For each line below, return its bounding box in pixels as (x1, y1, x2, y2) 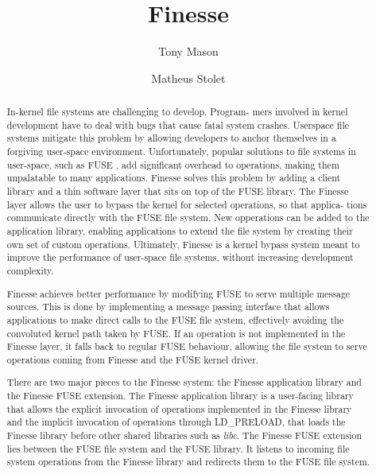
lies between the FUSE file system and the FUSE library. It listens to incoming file (6, 441, 350, 455)
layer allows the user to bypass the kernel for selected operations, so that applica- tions (6, 197, 367, 211)
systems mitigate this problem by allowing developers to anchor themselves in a (6, 131, 336, 145)
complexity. (6, 263, 54, 277)
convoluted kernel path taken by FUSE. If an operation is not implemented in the (6, 326, 346, 340)
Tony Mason (158, 43, 219, 60)
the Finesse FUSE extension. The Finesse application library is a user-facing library (6, 389, 354, 402)
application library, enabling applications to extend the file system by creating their (6, 224, 353, 238)
